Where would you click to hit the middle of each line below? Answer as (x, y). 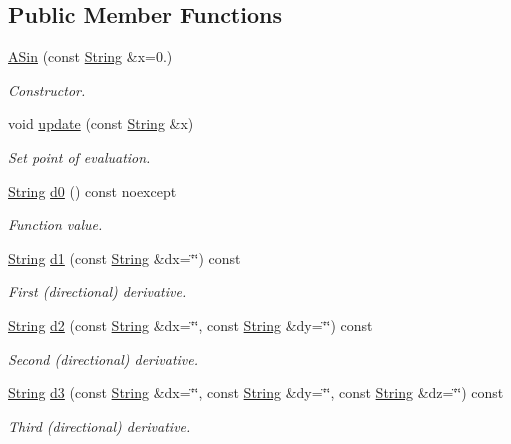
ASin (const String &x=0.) (90, 56)
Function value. (55, 224)
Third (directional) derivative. (99, 425)
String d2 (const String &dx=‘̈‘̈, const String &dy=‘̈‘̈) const (190, 324)
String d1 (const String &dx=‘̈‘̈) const (124, 257)
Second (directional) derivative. (103, 358)
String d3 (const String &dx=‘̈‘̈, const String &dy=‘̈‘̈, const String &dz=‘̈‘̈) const (256, 392)
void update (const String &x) (101, 123)
